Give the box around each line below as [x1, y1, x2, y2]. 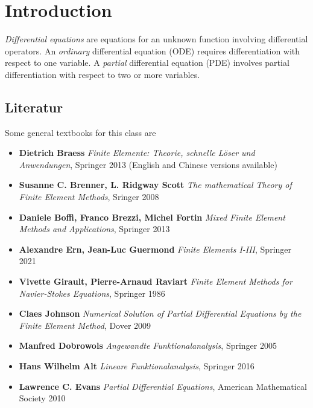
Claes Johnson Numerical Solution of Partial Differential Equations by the [19, 307, 302, 320]
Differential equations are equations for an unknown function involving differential [5, 33, 308, 45]
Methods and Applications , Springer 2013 [19, 222, 170, 235]
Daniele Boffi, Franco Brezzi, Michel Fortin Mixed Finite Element [19, 210, 285, 223]
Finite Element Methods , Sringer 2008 [19, 190, 159, 203]
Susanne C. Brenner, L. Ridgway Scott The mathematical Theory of [19, 178, 292, 191]
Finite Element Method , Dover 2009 [19, 319, 151, 331]
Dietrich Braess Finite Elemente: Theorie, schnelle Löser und [19, 146, 255, 159]
